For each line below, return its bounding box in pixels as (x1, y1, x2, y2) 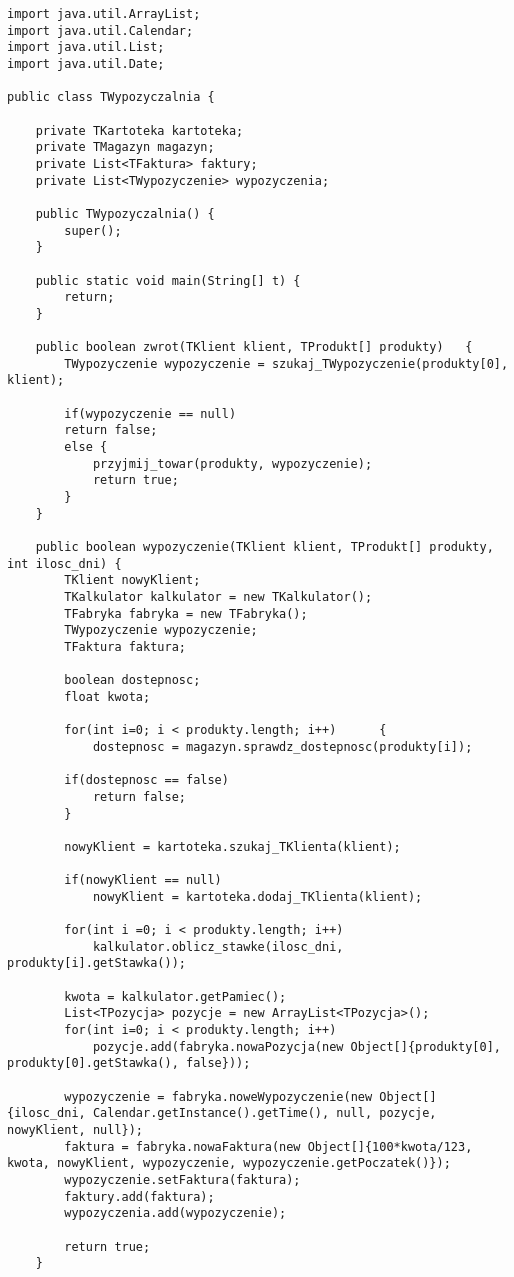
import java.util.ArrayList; (7, 7, 201, 21)
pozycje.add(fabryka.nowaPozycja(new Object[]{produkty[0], (92, 1039, 501, 1054)
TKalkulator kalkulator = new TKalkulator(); (64, 589, 373, 604)
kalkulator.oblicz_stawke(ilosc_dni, (92, 939, 344, 954)
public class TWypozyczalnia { (7, 90, 215, 105)
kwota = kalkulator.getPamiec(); (64, 989, 287, 1004)
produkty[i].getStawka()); (7, 956, 186, 971)
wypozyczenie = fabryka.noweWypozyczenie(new (64, 1089, 373, 1104)
